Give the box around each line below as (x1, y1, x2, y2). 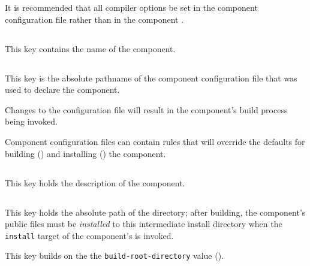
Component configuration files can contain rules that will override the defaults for (5, 135, 305, 147)
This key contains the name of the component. (5, 42, 176, 55)
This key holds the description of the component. (5, 176, 185, 189)
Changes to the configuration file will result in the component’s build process (5, 103, 288, 116)
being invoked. (5, 115, 58, 128)
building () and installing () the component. (5, 147, 166, 159)
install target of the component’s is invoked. (5, 229, 174, 241)
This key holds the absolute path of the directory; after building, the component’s (5, 205, 306, 218)
